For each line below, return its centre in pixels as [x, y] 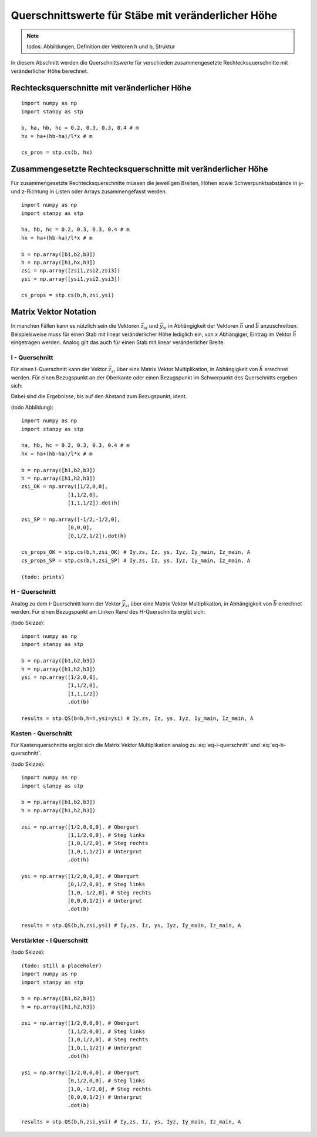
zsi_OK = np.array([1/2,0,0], [65, 487]
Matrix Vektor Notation [54, 312]
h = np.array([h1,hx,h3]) [59, 262]
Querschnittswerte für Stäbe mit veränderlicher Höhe [144, 15]
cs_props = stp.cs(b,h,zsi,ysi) [68, 295]
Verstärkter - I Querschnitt [49, 940]
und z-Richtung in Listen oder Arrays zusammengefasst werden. [89, 191]
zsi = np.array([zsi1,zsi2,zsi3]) [71, 271]
